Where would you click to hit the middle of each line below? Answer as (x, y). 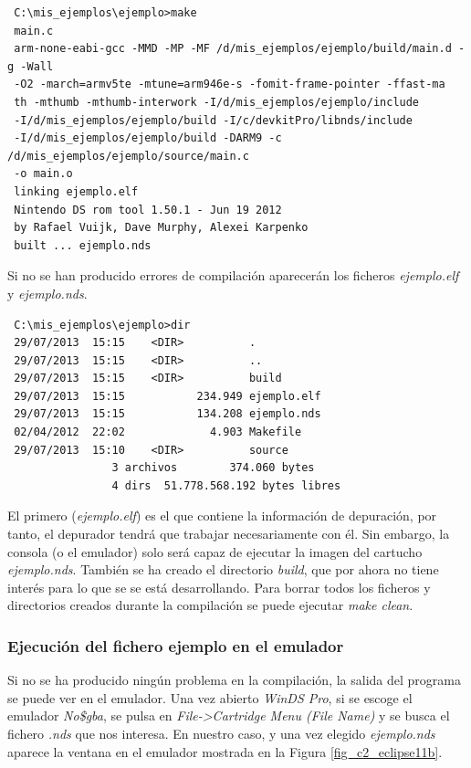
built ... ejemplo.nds (83, 245)
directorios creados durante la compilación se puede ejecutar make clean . (210, 605)
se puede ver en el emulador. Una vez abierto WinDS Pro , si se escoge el (210, 697)
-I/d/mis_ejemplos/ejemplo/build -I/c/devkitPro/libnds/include (213, 120)
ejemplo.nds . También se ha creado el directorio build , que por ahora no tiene (223, 569)
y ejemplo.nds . (47, 293)
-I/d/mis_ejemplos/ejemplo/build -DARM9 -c (148, 138)
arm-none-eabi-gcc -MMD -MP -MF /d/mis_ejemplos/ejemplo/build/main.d (233, 49)
